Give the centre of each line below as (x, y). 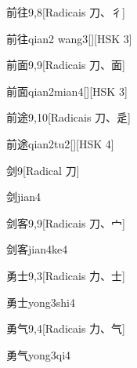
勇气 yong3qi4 (39, 354)
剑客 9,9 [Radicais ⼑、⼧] (66, 222)
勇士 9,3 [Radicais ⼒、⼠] (66, 275)
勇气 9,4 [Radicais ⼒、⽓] (66, 328)
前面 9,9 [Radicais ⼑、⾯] (66, 65)
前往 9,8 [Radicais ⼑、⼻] (66, 12)
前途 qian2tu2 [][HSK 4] (60, 143)
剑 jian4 (23, 197)
